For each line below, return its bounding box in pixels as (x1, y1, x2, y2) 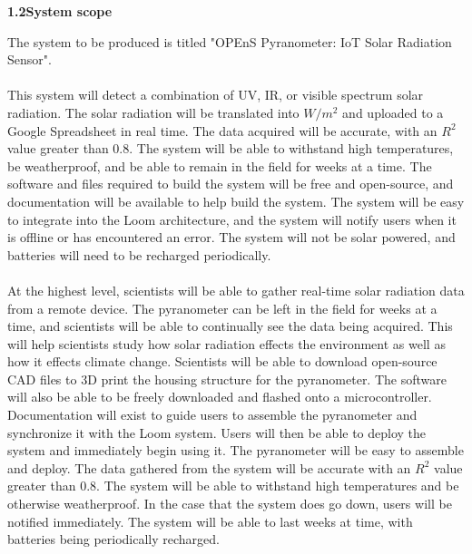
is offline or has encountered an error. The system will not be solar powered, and (7, 228, 456, 247)
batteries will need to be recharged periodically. (7, 245, 271, 264)
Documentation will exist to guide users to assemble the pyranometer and (7, 405, 418, 424)
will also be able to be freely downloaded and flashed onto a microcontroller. (7, 387, 432, 406)
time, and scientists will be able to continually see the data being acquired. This (7, 316, 453, 335)
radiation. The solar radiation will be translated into (7, 102, 300, 121)
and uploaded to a (342, 102, 444, 121)
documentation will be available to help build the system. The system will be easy (7, 191, 465, 210)
